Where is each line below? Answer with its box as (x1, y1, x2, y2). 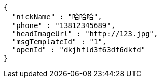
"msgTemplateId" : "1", (12, 38, 107, 46)
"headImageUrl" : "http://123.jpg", (12, 30, 158, 38)
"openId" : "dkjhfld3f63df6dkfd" (12, 46, 146, 54)
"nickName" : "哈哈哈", (12, 13, 102, 21)
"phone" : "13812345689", (12, 21, 116, 30)
